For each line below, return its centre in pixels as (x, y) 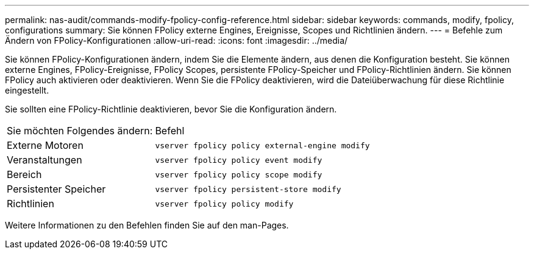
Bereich (24, 174)
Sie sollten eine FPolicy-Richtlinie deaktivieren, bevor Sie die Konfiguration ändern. (171, 109)
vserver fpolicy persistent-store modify (248, 189)
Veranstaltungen (44, 160)
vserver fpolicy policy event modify (239, 160)
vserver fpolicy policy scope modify (239, 174)
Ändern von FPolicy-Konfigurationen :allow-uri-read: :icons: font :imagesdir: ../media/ (176, 40)
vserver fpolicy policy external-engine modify (262, 145)
